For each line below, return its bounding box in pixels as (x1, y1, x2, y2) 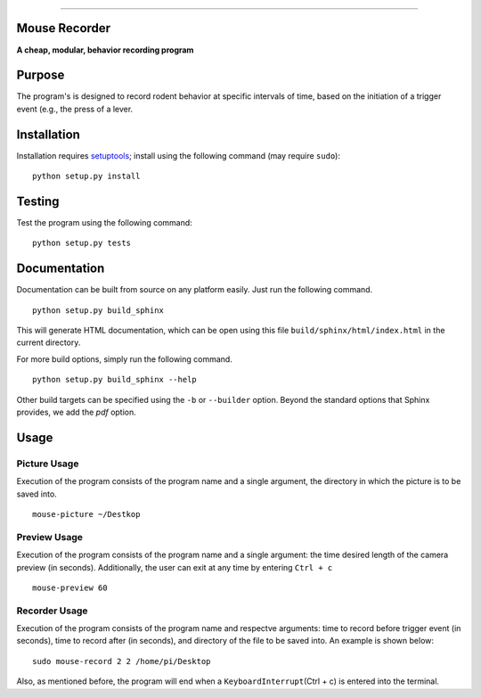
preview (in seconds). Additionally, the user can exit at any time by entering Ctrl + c (16, 562, 333, 572)
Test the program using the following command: (16, 218, 193, 228)
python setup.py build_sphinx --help (32, 374, 198, 385)
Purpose (16, 68, 65, 83)
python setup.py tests (32, 238, 132, 249)
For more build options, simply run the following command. (16, 353, 233, 365)
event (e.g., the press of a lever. (16, 103, 134, 114)
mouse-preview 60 (32, 582, 108, 593)
